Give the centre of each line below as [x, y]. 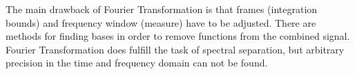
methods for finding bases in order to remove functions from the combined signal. [178, 36]
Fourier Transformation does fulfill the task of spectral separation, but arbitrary [175, 49]
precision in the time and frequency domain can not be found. [137, 63]
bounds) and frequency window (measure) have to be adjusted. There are [161, 22]
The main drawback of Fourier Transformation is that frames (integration [162, 9]
